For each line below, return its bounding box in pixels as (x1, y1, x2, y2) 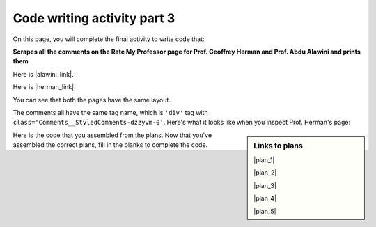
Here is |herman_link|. (13, 83, 76, 91)
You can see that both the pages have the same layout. (13, 95, 171, 104)
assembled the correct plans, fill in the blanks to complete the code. (13, 141, 208, 149)
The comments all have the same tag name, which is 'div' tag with (13, 108, 208, 116)
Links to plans (253, 141, 303, 150)
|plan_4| (253, 194, 277, 203)
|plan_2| (253, 169, 277, 177)
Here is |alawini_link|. (13, 70, 74, 78)
